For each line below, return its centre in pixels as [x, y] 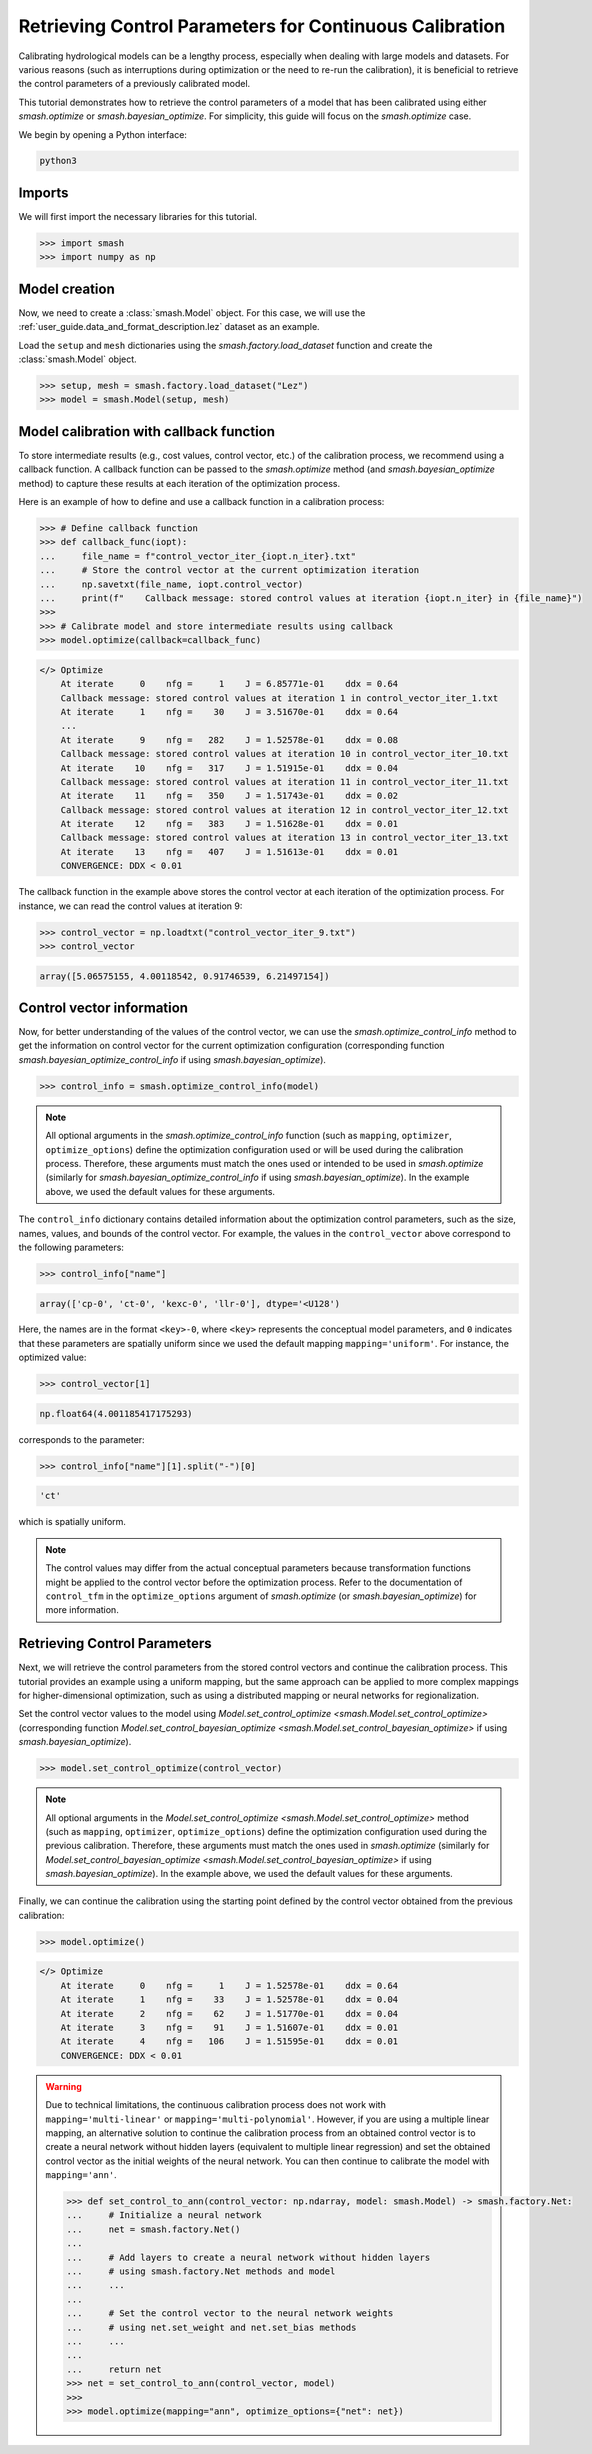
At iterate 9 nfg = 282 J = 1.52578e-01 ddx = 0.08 [229, 739]
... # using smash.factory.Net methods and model [201, 2271]
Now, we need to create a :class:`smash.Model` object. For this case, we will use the [192, 312]
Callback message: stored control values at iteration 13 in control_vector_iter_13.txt [284, 838]
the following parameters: [71, 1247]
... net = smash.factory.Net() [153, 2229]
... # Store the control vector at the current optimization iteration [229, 570]
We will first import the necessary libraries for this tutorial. [138, 216]
